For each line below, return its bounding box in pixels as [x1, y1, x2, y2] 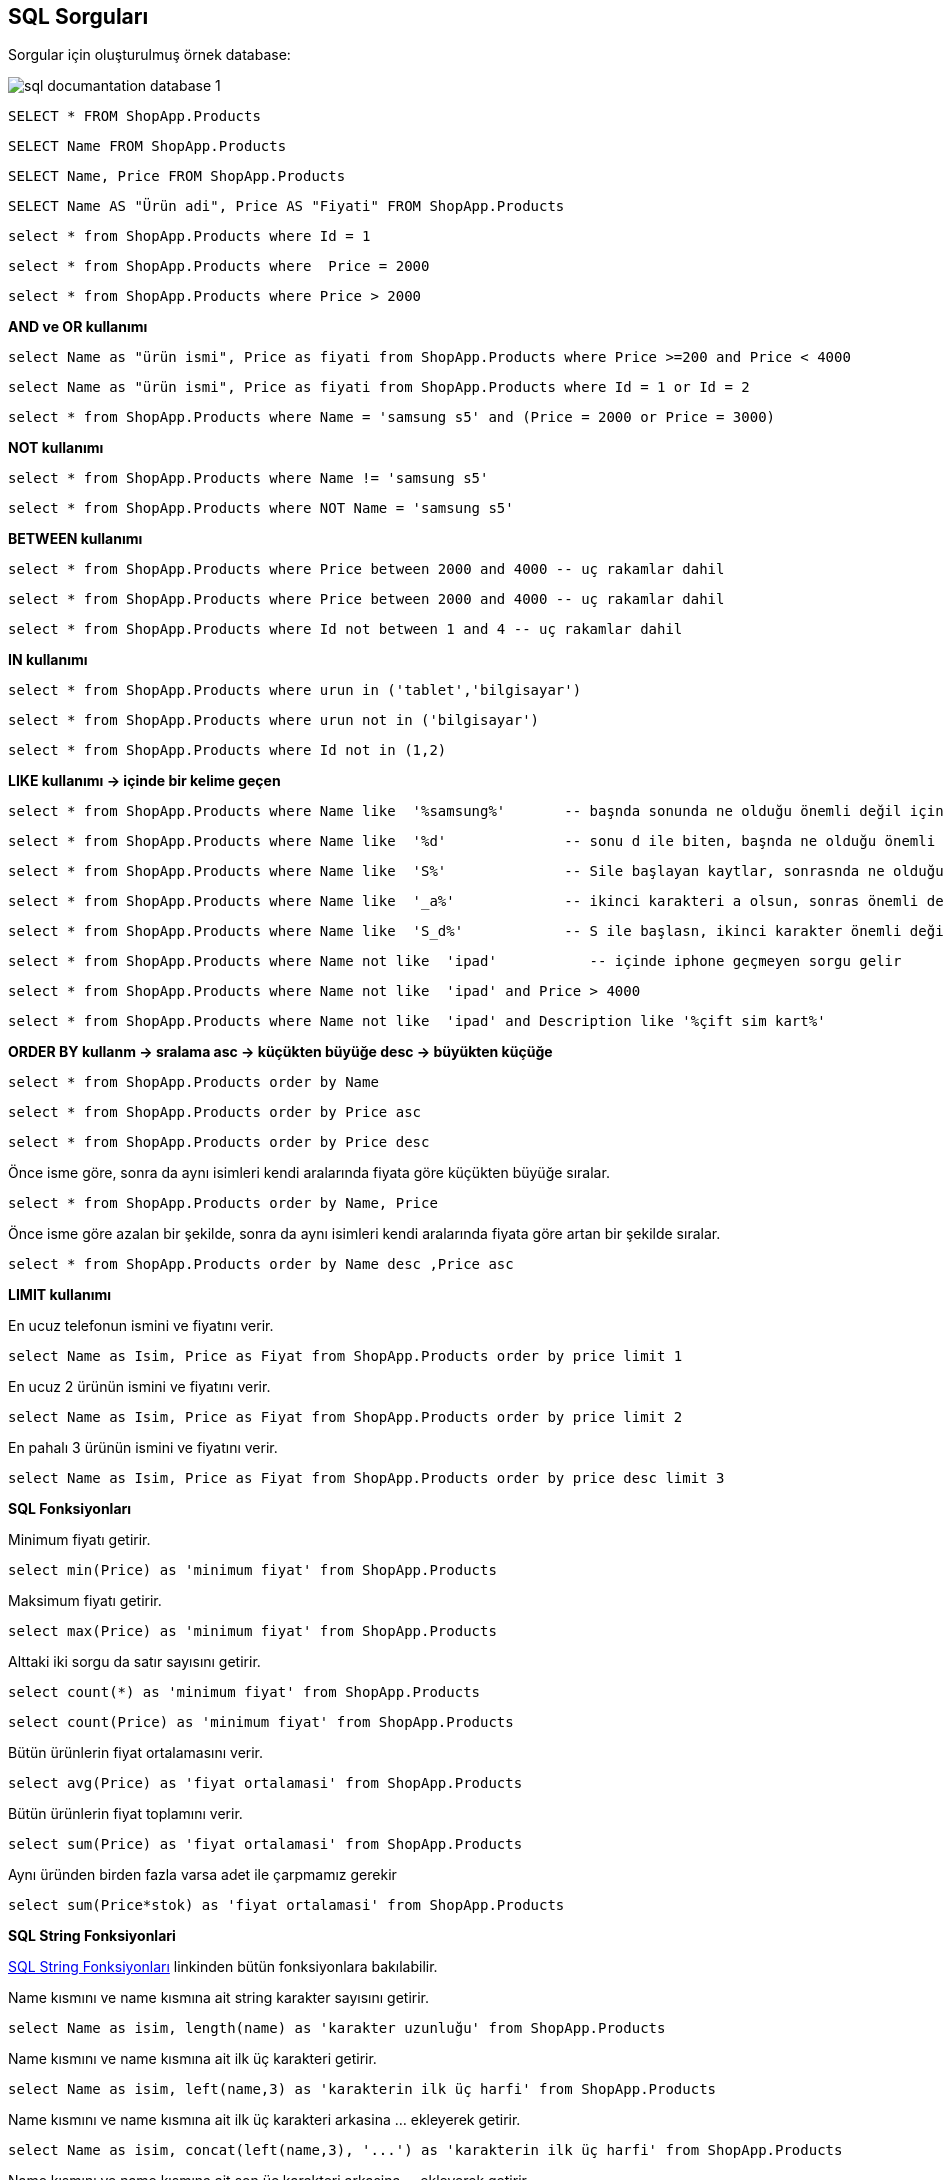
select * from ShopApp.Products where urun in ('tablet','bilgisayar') [8, 682, 582, 699]
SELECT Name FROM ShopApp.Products [8, 138, 287, 155]
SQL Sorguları [8, 4, 149, 29]
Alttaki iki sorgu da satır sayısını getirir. [8, 1653, 261, 1671]
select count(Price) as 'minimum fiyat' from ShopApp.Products [8, 1714, 514, 1731]
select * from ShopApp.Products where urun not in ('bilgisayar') [8, 712, 540, 729]
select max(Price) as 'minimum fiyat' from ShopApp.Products [8, 1623, 497, 1640]
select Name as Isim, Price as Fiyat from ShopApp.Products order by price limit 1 [8, 1348, 683, 1365]
